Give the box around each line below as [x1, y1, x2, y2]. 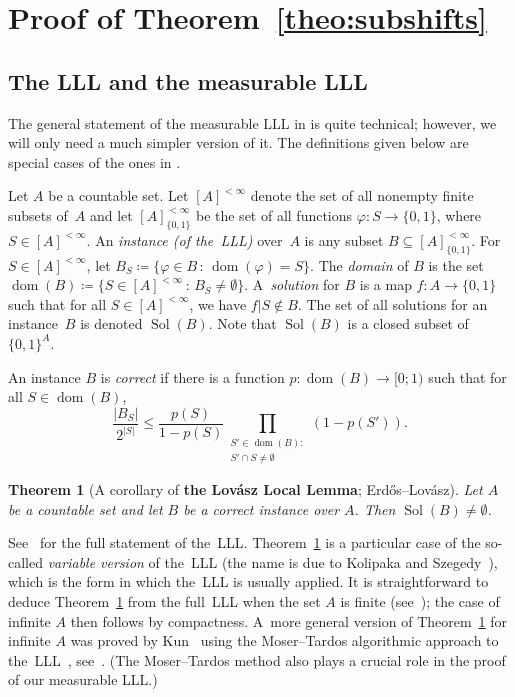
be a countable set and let [8, 498, 163, 519]
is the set [428, 254, 484, 275]
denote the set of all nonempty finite [250, 185, 474, 206]
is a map [359, 274, 412, 295]
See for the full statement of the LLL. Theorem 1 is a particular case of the [8, 532, 481, 553]
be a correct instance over [183, 498, 340, 519]
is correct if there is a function [100, 366, 285, 387]
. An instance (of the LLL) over [86, 229, 283, 250]
